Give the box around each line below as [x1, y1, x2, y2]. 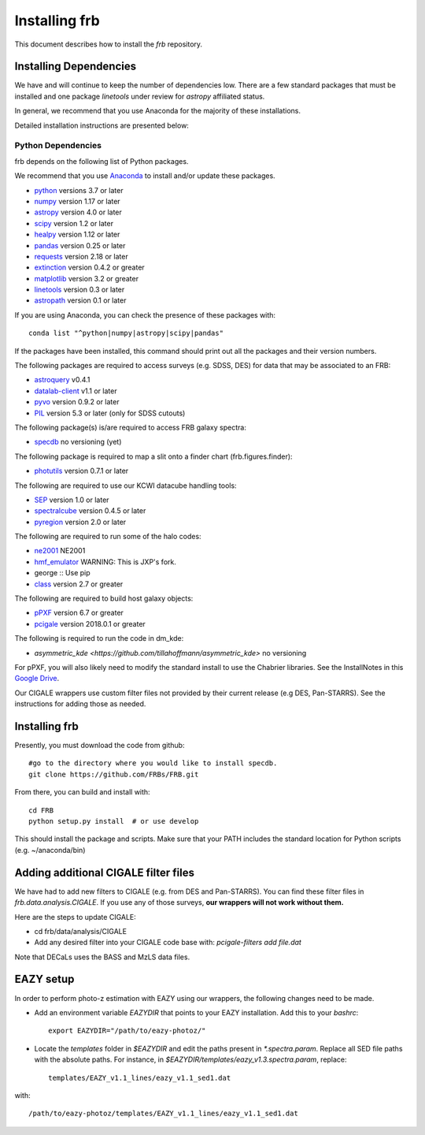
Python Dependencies [14, 140, 102, 151]
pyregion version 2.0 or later [34, 517, 127, 527]
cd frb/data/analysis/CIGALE [34, 926, 128, 936]
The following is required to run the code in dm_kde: [14, 634, 184, 643]
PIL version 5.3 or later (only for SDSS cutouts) [34, 408, 186, 418]
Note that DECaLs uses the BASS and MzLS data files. [14, 952, 190, 962]
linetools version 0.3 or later [34, 285, 125, 295]
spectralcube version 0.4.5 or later [34, 506, 146, 515]
